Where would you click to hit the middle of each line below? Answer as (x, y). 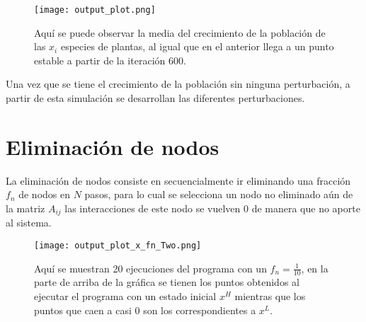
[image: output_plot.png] (95, 10)
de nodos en (45, 194)
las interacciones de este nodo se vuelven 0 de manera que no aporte (212, 208)
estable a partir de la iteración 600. (110, 60)
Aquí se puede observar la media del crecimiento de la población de (180, 32)
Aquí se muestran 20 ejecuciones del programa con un (150, 268)
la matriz (25, 208)
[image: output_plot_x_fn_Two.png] (118, 245)
